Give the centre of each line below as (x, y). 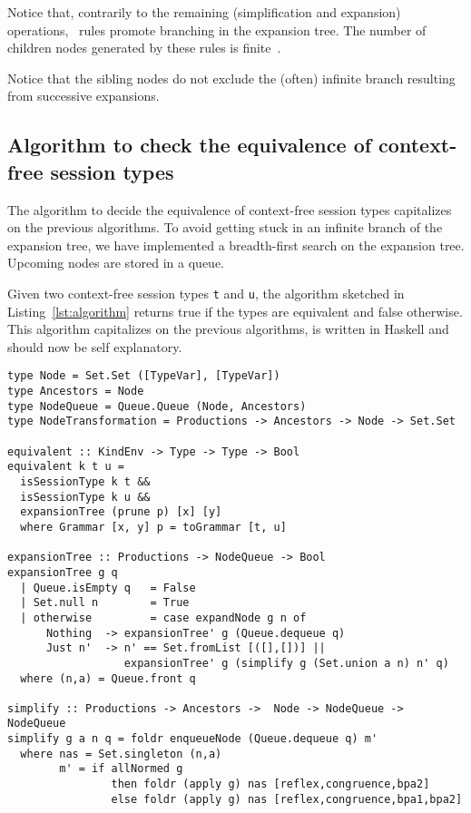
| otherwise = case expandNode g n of (163, 617)
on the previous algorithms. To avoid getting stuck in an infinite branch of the (225, 227)
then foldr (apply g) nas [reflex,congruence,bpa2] (270, 784)
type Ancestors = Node (76, 392)
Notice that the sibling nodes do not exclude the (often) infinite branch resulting (231, 78)
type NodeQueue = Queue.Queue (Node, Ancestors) (157, 406)
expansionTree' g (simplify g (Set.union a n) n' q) (286, 663)
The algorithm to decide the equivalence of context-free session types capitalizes (230, 209)
